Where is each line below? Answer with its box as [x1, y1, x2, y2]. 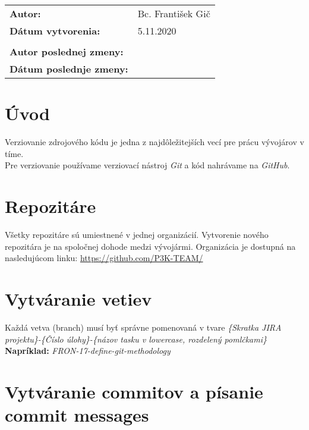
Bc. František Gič [137, 7, 210, 20]
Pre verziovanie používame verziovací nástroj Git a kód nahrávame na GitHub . [5, 159, 290, 171]
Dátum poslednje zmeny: [10, 62, 128, 76]
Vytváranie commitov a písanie [5, 379, 263, 403]
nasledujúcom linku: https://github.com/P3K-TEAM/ [5, 252, 203, 264]
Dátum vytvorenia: [10, 24, 100, 37]
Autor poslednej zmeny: [10, 45, 124, 58]
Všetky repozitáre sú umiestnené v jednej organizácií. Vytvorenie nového [5, 228, 269, 241]
